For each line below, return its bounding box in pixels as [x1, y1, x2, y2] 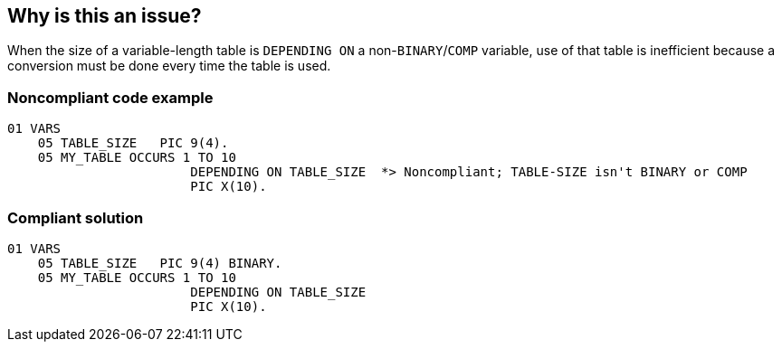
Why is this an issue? [7, 5, 202, 27]
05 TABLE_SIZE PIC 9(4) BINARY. [37, 255, 282, 270]
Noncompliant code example [7, 88, 214, 107]
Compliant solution [7, 208, 144, 227]
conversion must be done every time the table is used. [7, 58, 331, 74]
